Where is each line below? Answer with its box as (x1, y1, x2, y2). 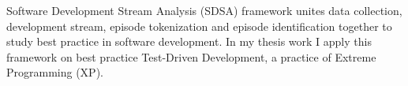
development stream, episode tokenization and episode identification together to (6, 17, 392, 34)
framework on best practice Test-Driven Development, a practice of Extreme (6, 48, 376, 65)
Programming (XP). (6, 64, 103, 80)
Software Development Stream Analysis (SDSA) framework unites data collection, (6, 2, 402, 18)
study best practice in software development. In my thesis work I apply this (6, 33, 372, 50)
